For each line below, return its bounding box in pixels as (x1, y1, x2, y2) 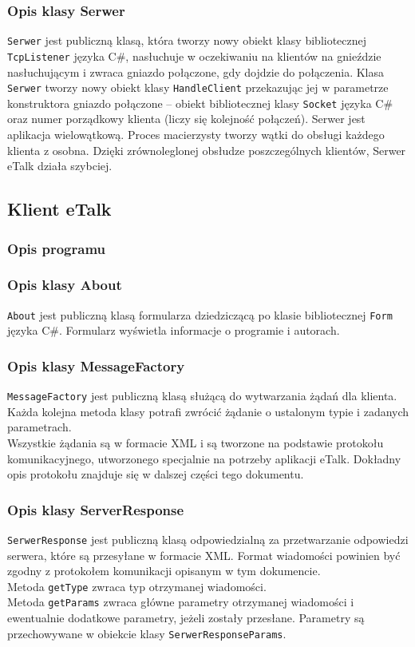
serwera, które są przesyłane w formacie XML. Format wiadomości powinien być (7, 546, 401, 563)
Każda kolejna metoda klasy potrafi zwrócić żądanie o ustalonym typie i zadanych (7, 403, 409, 419)
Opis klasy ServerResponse (7, 499, 184, 519)
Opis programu (7, 238, 106, 258)
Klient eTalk (7, 196, 112, 221)
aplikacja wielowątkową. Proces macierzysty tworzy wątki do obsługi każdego (7, 126, 385, 143)
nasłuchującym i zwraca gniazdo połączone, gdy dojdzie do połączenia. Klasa (7, 63, 385, 80)
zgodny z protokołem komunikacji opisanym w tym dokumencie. (7, 562, 321, 579)
